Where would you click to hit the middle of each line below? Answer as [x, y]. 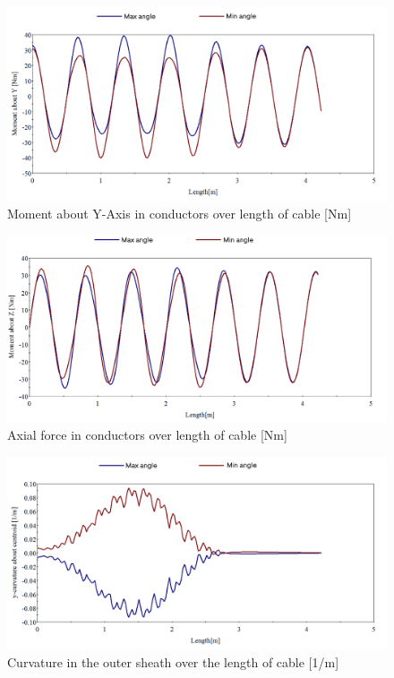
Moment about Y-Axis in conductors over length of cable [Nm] [180, 214]
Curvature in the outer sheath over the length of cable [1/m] [173, 661]
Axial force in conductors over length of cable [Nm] [147, 435]
